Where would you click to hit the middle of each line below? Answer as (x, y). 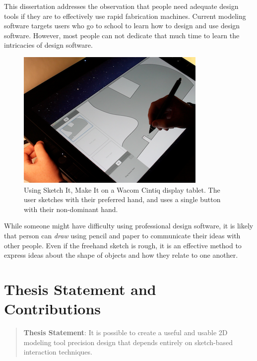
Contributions (53, 309)
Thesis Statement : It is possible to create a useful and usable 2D (126, 332)
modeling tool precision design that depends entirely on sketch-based (128, 342)
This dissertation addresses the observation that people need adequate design (121, 6)
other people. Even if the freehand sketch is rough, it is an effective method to (123, 245)
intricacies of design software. (48, 45)
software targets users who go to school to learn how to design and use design (122, 26)
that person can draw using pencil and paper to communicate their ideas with (122, 235)
